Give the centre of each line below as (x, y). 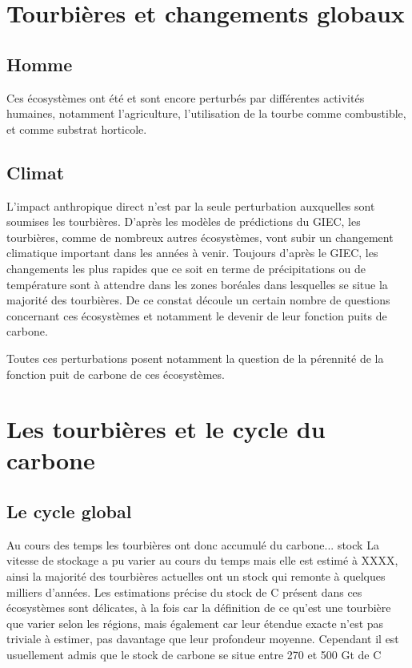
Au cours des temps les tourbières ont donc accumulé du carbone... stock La (193, 544)
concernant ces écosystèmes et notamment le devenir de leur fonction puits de (197, 315)
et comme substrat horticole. (77, 129)
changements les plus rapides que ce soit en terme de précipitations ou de (186, 268)
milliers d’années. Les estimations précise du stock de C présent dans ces (184, 592)
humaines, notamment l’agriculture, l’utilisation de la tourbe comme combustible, (206, 113)
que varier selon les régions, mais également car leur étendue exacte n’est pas (195, 623)
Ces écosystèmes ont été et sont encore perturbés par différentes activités (186, 97)
